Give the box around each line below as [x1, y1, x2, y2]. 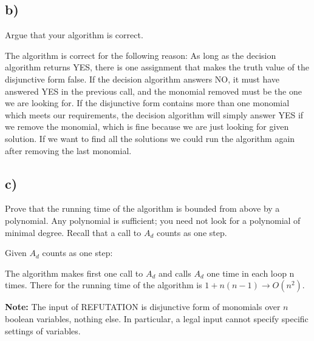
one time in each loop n [206, 266, 295, 279]
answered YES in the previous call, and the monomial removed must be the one [5, 84, 302, 97]
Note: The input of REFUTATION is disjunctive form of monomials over [5, 300, 281, 313]
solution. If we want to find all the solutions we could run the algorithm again [5, 132, 295, 144]
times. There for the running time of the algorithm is [5, 279, 202, 291]
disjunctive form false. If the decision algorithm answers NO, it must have [5, 72, 280, 85]
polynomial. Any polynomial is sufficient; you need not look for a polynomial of [5, 214, 301, 226]
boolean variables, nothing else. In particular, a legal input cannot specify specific [5, 312, 309, 325]
